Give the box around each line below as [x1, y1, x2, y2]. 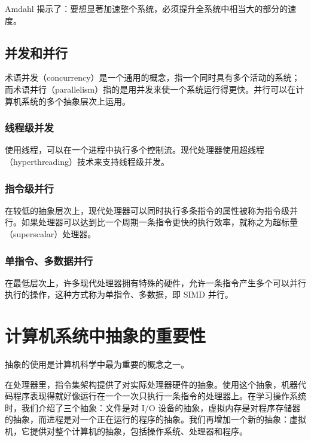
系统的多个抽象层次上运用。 [21, 94, 130, 107]
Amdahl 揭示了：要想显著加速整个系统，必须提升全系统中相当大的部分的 [5, 2, 288, 14]
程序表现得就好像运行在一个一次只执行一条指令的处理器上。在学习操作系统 [13, 390, 306, 402]
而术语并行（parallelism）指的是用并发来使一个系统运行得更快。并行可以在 [5, 82, 296, 95]
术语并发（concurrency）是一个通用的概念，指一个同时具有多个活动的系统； [5, 71, 300, 84]
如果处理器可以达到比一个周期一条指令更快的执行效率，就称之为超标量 [21, 216, 298, 228]
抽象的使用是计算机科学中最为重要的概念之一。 [5, 358, 189, 370]
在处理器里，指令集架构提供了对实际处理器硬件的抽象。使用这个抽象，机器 [5, 378, 298, 390]
